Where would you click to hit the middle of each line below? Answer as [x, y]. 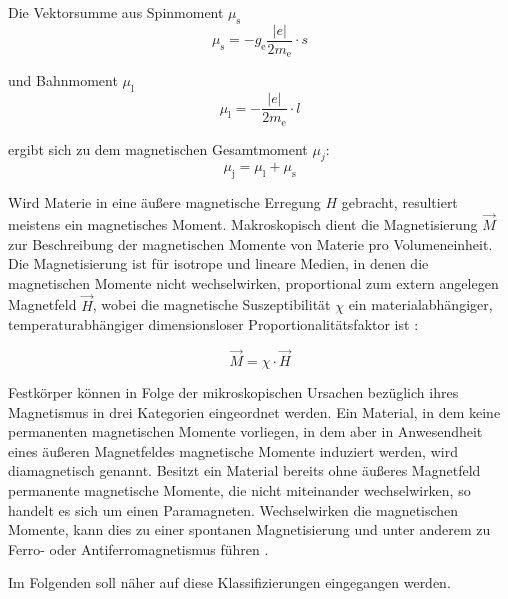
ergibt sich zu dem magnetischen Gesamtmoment [158, 148]
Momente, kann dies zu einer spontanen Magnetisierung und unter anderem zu [249, 529]
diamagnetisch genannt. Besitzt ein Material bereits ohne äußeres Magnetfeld [244, 470]
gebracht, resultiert [399, 202]
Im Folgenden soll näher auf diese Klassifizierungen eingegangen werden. [229, 582]
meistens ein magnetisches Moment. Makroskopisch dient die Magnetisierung [243, 224]
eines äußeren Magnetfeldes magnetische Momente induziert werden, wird [233, 450]
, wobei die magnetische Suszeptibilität [211, 304]
